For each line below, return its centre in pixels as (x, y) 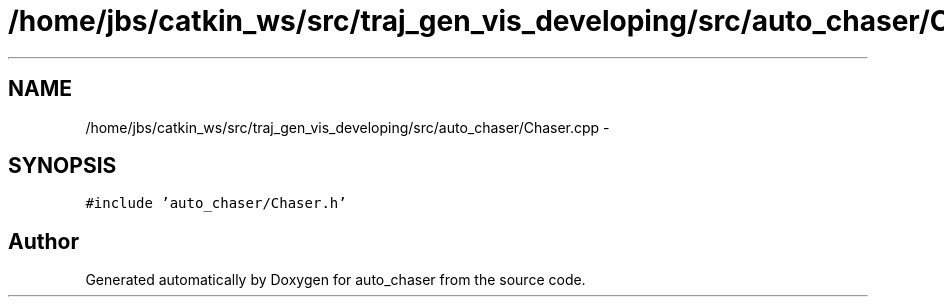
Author (43, 241)
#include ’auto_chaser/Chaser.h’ (216, 203)
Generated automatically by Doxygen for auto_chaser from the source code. (335, 280)
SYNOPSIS (62, 166)
